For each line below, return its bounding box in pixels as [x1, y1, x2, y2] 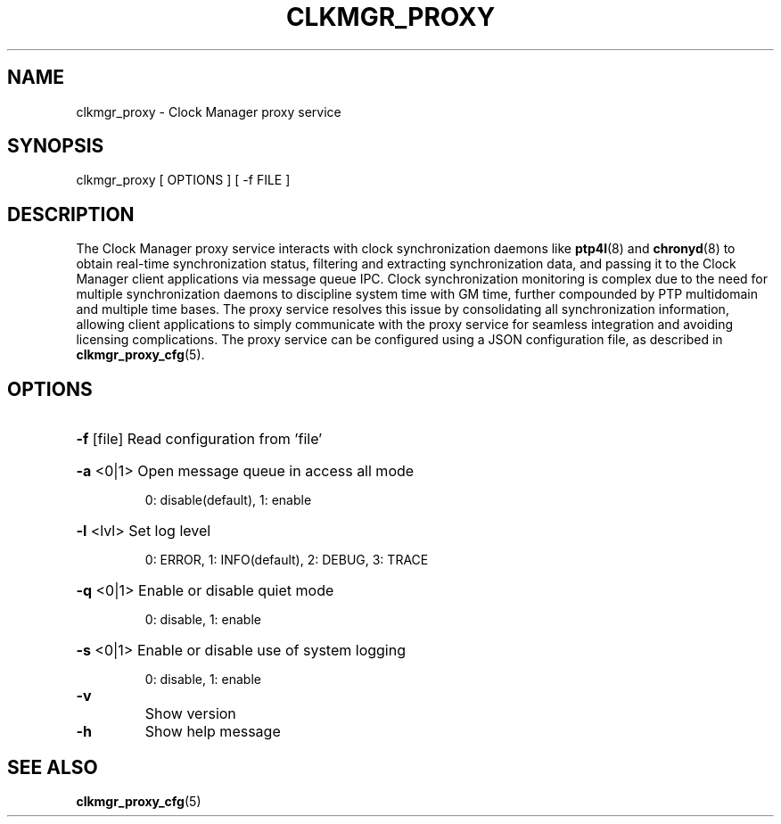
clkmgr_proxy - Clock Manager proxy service [76, 103, 341, 119]
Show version [144, 705, 236, 723]
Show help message [144, 722, 281, 741]
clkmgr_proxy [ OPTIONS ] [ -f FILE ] [76, 172, 291, 188]
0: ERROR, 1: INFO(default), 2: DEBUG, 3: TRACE [144, 552, 429, 568]
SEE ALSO [7, 755, 98, 779]
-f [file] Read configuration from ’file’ [76, 430, 323, 449]
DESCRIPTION [7, 202, 135, 226]
